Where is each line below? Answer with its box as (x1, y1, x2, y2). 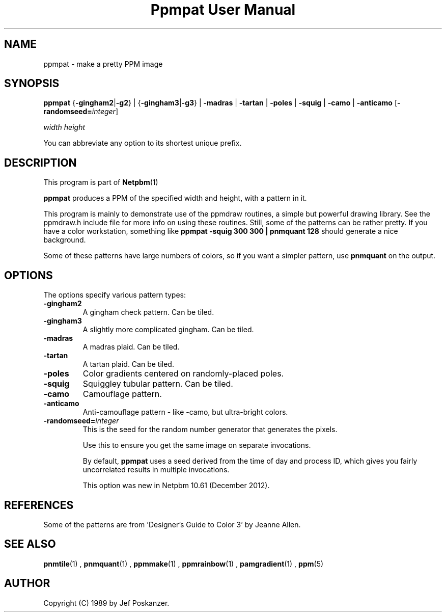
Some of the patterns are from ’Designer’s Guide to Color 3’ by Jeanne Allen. (43, 520, 301, 529)
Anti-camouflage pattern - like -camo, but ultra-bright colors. (82, 408, 288, 417)
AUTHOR (4, 577, 50, 590)
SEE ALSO (4, 538, 56, 551)
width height (43, 123, 86, 132)
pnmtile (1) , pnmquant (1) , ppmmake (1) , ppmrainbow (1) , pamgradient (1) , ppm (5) (43, 559, 324, 568)
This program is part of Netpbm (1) (43, 178, 158, 187)
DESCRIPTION (4, 156, 77, 169)
